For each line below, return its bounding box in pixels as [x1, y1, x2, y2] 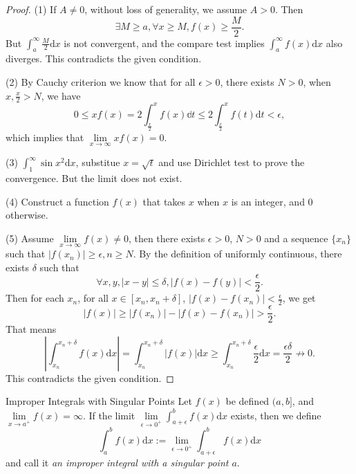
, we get [282, 291, 316, 305]
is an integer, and [231, 194, 305, 208]
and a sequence [264, 230, 328, 245]
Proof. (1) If [6, 2, 57, 16]
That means [6, 322, 57, 336]
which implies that [6, 130, 84, 145]
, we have [41, 88, 81, 102]
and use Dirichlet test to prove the [158, 155, 305, 170]
